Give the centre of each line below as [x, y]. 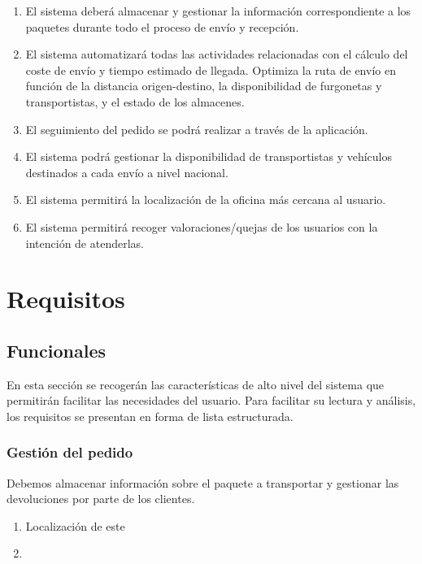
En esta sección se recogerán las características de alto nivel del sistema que [196, 384]
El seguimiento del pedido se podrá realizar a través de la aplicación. [197, 129]
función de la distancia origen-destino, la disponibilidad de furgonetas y [204, 86]
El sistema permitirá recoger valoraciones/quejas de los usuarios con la [202, 226]
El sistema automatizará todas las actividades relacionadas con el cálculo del [217, 54]
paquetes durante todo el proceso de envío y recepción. [162, 26]
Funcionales [56, 350]
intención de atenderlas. [85, 243]
